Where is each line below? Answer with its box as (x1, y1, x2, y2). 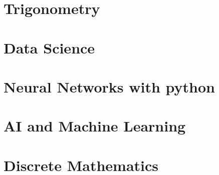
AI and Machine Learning (4, 115, 186, 136)
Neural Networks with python (4, 76, 215, 96)
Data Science (4, 37, 95, 57)
